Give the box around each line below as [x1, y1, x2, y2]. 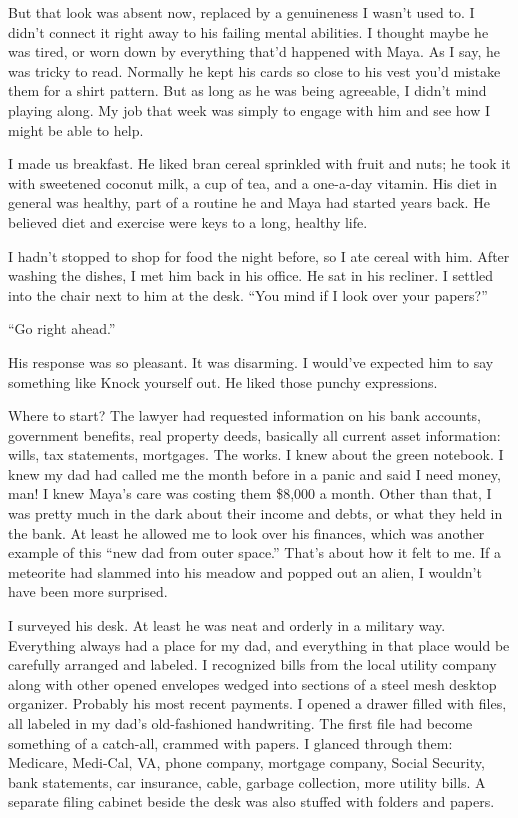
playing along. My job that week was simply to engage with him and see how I [8, 99, 491, 120]
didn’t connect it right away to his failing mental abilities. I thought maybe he [8, 21, 489, 42]
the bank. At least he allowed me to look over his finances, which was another [8, 522, 485, 543]
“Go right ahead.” [8, 318, 116, 339]
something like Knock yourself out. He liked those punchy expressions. [8, 371, 438, 392]
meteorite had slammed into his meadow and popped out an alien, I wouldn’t [8, 561, 482, 582]
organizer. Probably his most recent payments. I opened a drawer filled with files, [8, 693, 507, 714]
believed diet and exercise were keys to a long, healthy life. [8, 211, 368, 232]
